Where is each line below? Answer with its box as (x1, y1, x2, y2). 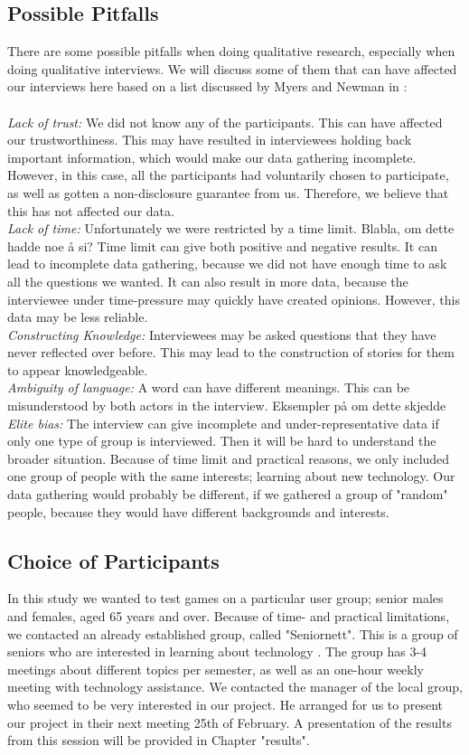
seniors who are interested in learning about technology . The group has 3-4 (7, 642, 427, 661)
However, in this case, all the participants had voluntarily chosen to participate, (7, 165, 449, 184)
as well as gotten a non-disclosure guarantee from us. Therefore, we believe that (7, 183, 449, 202)
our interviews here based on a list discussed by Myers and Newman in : (7, 77, 408, 96)
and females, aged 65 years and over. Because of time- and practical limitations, (7, 607, 450, 626)
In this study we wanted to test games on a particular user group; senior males (7, 589, 444, 608)
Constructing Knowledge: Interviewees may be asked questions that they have (7, 325, 436, 344)
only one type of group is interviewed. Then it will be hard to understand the (7, 431, 436, 450)
